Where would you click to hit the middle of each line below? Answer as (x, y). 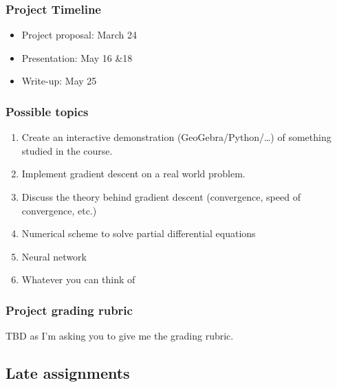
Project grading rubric (69, 310)
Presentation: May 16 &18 (77, 57)
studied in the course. (67, 150)
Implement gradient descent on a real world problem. (133, 174)
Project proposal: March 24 (79, 35)
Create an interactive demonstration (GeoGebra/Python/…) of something (176, 137)
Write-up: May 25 (59, 81)
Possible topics (47, 111)
